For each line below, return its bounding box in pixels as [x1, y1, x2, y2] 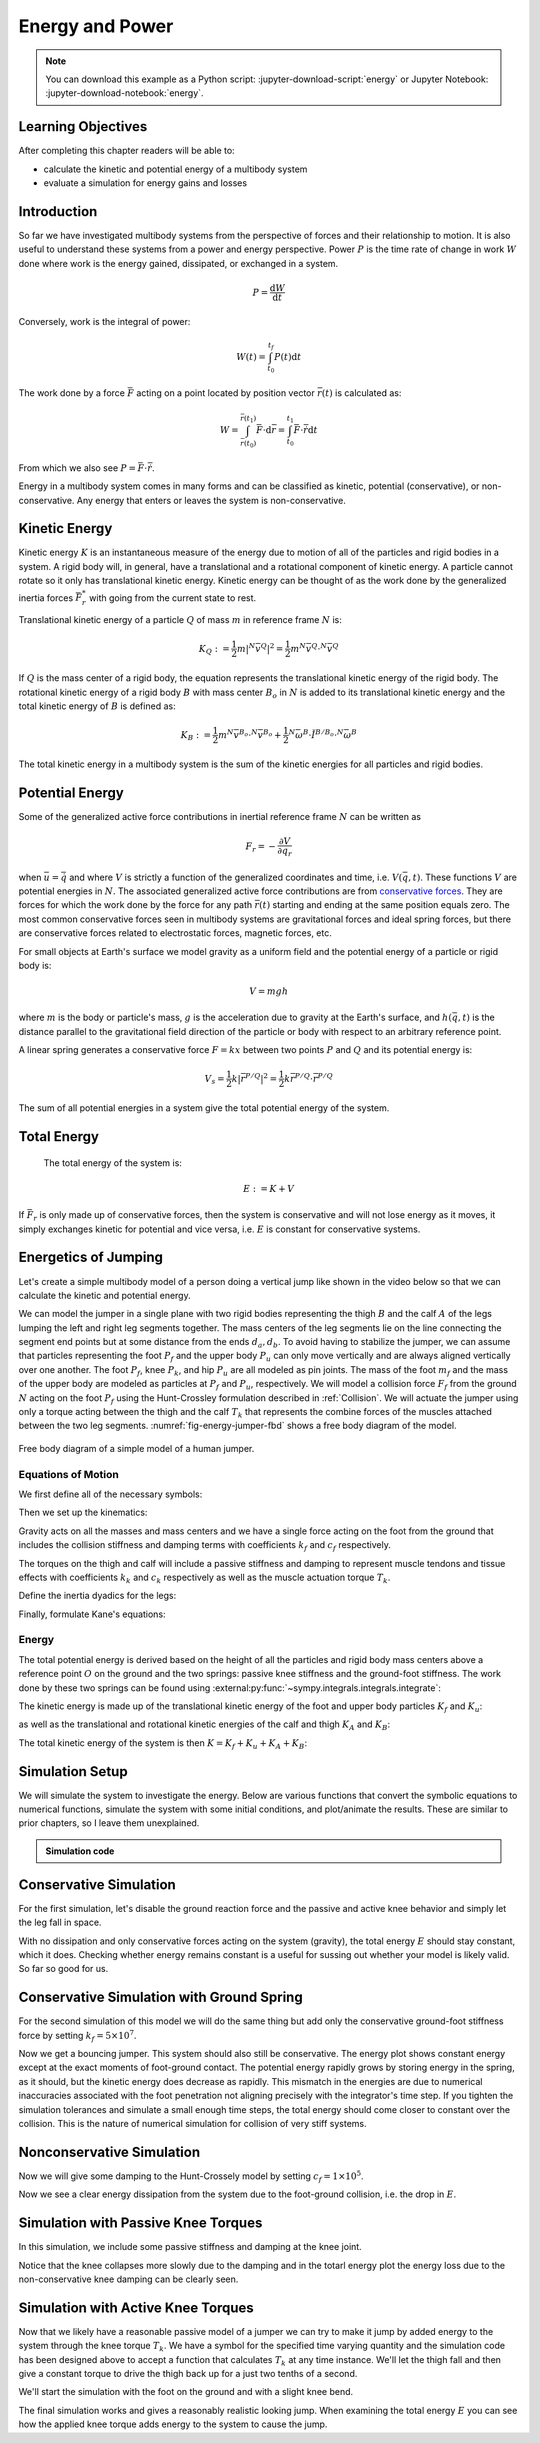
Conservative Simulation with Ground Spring [18, 1989, 304, 2006]
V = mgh [249, 986, 289, 997]
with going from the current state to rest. [88, 591, 257, 604]
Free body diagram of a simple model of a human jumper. [18, 1442, 255, 1454]
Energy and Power [18, 15, 174, 37]
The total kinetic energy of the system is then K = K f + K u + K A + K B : [18, 1736, 308, 1751]
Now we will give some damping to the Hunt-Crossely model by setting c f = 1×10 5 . [18, 2169, 364, 2184]
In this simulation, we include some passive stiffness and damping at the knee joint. [18, 2241, 362, 2253]
